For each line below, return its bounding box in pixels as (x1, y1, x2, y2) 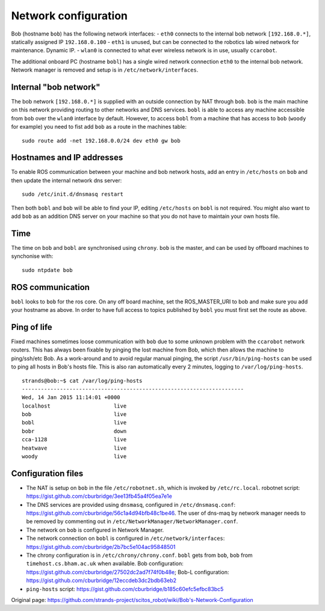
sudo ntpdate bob (22, 267, 73, 273)
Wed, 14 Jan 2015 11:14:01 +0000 (22, 394, 120, 401)
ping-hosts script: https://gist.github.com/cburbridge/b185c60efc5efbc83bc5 (26, 585, 224, 592)
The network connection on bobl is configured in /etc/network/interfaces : (26, 535, 225, 542)
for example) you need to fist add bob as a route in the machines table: (11, 123, 187, 131)
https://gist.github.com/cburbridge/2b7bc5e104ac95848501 (26, 543, 176, 550)
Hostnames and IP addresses (11, 152, 123, 163)
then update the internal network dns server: (11, 176, 122, 184)
